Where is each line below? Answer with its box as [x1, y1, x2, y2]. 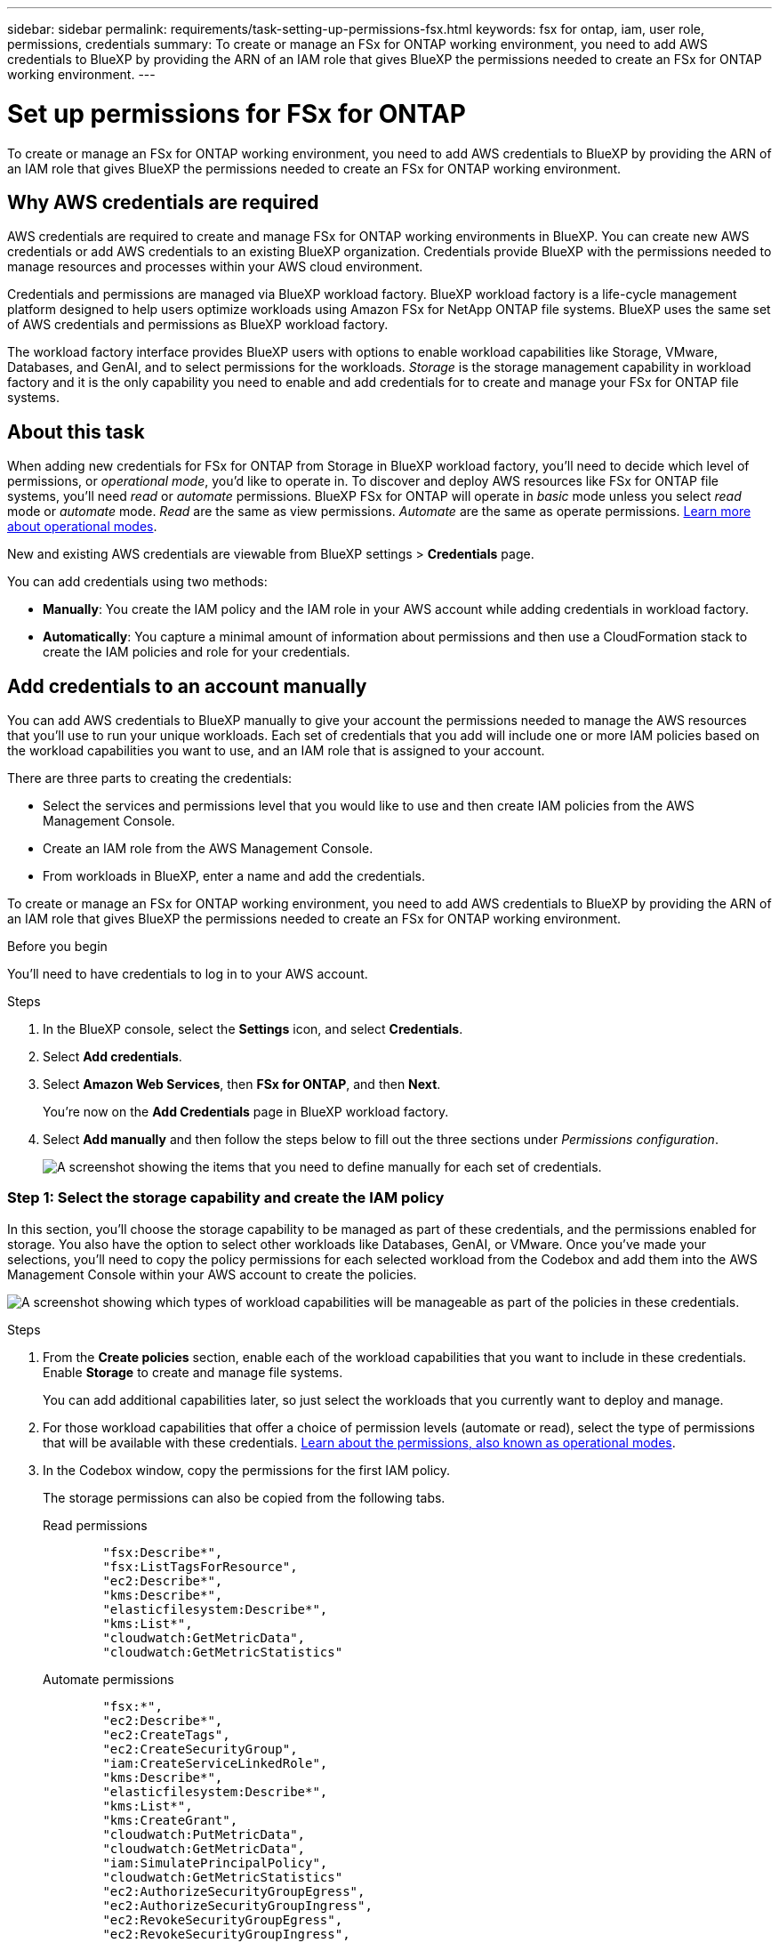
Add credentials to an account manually [7, 674, 367, 697]
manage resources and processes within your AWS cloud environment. [7, 259, 423, 275]
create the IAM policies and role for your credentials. [43, 644, 350, 660]
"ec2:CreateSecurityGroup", [102, 1741, 298, 1756]
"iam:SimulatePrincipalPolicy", [102, 1855, 328, 1870]
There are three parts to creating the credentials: [7, 770, 293, 786]
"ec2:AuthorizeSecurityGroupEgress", [102, 1883, 365, 1899]
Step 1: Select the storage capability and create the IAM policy [7, 1189, 445, 1207]
